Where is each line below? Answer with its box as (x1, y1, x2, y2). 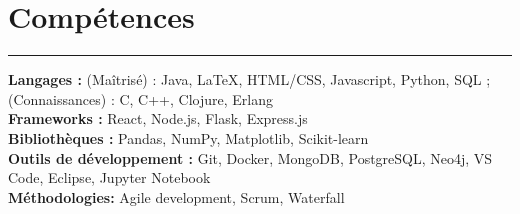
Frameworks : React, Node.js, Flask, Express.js (8, 108, 308, 129)
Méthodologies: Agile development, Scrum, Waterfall (8, 186, 345, 207)
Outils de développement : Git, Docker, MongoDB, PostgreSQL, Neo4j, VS (8, 147, 493, 168)
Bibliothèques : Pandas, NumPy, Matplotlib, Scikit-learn (8, 127, 369, 148)
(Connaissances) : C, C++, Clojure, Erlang (8, 88, 273, 109)
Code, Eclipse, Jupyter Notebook (8, 167, 211, 188)
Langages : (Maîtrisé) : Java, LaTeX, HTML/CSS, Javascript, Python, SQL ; (8, 69, 491, 90)
